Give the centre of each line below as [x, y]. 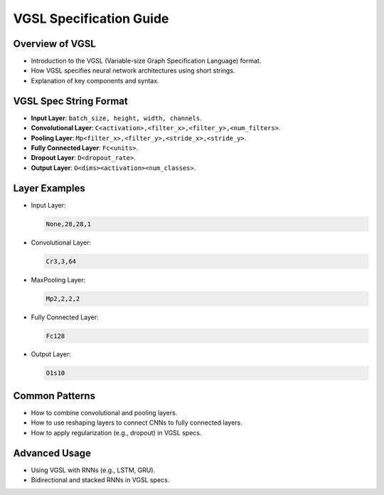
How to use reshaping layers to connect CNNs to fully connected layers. [137, 422]
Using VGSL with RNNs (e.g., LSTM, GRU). [93, 470]
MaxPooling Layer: [58, 280]
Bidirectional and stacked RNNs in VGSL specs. [100, 480]
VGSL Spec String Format [70, 101]
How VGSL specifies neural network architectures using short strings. [133, 70]
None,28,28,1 [69, 224]
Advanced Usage [52, 453]
